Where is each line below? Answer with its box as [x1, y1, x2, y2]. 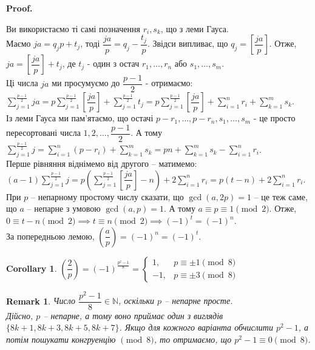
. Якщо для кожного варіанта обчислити [119, 321, 273, 334]
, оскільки [118, 294, 155, 307]
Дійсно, [6, 309, 33, 321]
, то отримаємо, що [154, 332, 232, 345]
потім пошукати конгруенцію [6, 332, 116, 345]
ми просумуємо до [52, 76, 120, 89]
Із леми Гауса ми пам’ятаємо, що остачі [6, 112, 154, 124]
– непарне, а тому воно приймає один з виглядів [43, 309, 223, 321]
